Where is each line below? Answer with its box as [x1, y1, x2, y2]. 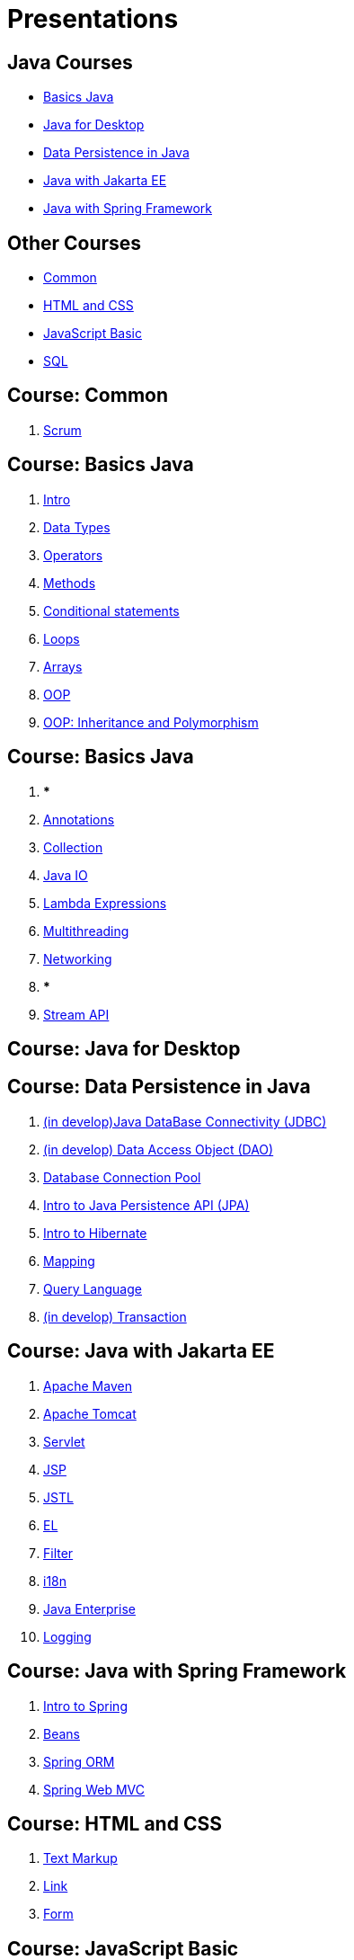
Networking [43, 950, 112, 967]
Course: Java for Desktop [7, 1037, 241, 1060]
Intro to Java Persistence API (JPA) [43, 1197, 250, 1213]
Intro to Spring [43, 1697, 128, 1714]
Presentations [7, 4, 179, 34]
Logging [43, 1628, 92, 1644]
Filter [43, 1545, 74, 1561]
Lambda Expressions [43, 895, 167, 911]
